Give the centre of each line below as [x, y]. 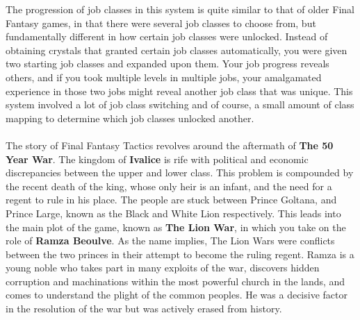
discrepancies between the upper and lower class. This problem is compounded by [180, 172]
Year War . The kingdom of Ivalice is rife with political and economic [157, 159]
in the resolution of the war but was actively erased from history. [144, 309]
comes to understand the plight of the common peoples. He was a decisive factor [177, 295]
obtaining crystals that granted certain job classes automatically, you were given [177, 50]
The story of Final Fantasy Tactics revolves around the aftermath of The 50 [170, 145]
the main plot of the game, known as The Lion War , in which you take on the [176, 227]
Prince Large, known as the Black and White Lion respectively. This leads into [173, 213]
